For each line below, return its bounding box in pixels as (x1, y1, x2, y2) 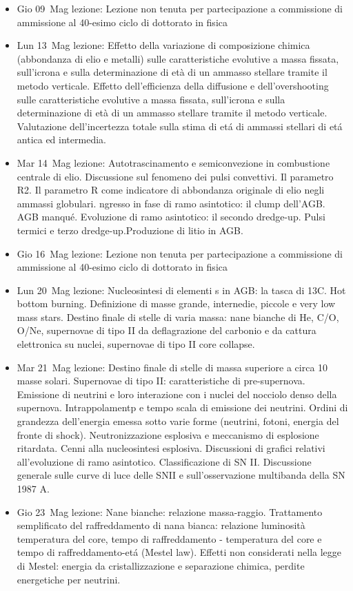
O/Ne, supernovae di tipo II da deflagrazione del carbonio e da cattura (17, 323, 316, 338)
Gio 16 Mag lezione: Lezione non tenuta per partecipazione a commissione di (17, 246, 343, 260)
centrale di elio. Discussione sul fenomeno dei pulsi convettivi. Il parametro (17, 169, 334, 183)
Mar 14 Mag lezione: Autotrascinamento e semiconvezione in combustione (17, 155, 330, 169)
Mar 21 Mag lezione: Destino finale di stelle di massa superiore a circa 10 (17, 360, 328, 374)
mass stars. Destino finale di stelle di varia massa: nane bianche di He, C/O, (17, 309, 339, 324)
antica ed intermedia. (17, 132, 106, 147)
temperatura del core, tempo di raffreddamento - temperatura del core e (17, 531, 322, 546)
